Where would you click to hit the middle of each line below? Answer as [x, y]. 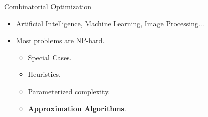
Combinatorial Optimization [48, 6]
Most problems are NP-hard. [60, 40]
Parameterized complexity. [69, 91]
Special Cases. [50, 57]
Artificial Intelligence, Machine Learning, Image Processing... [110, 23]
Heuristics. [44, 74]
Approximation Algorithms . [77, 108]
